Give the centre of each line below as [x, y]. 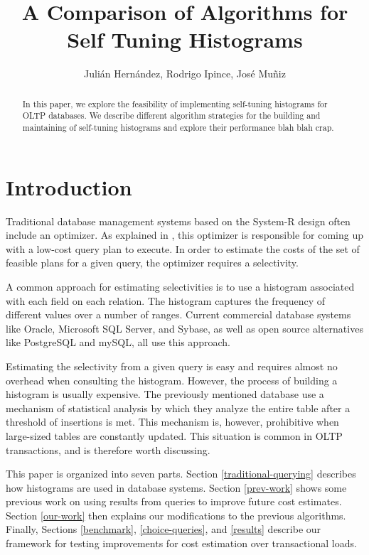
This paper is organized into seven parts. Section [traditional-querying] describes [181, 474]
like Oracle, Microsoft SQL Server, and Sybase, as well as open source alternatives [184, 328]
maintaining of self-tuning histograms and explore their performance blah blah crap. [178, 128]
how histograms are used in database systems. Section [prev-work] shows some [176, 487]
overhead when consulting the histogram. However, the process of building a [172, 380]
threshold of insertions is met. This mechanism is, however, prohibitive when [172, 422]
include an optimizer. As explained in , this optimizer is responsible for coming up [185, 235]
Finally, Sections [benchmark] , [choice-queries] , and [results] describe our [164, 529]
